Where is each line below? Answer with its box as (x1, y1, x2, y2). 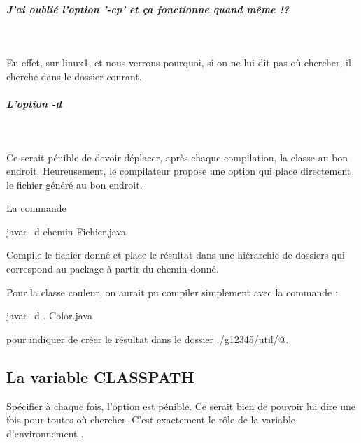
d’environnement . (6, 426, 84, 440)
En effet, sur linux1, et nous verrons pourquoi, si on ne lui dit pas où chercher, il (6, 55, 351, 70)
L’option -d (6, 96, 62, 110)
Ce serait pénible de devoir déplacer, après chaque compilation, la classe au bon (6, 150, 348, 164)
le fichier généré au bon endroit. (6, 177, 143, 191)
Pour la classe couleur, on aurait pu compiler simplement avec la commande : (6, 284, 338, 299)
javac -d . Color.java (6, 308, 92, 323)
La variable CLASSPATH (6, 365, 194, 387)
